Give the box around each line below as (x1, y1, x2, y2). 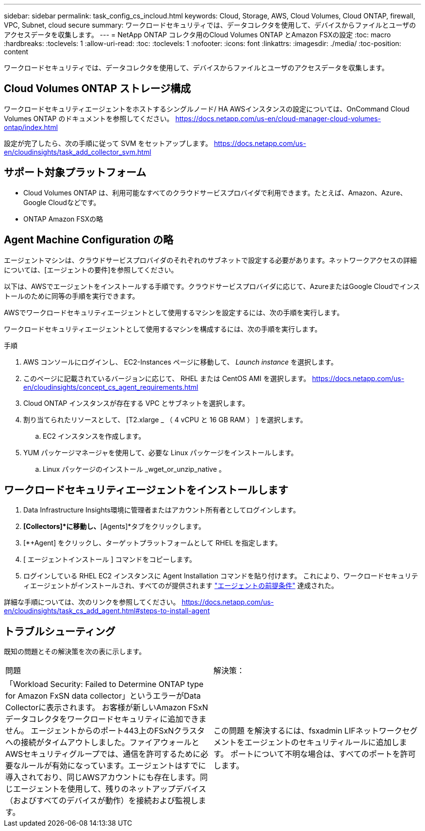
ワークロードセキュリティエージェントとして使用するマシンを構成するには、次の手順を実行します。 (4, 324, 322, 333)
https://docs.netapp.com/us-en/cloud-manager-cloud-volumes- (175, 114, 381, 123)
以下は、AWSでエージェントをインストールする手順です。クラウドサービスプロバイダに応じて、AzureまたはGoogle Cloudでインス (4, 282, 420, 290)
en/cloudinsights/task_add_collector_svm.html (4, 147, 151, 156)
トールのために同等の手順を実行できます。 (4, 291, 139, 300)
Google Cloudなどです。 (23, 198, 100, 207)
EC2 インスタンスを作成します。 (43, 431, 146, 440)
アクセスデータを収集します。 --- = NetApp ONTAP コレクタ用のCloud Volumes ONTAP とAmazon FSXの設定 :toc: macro (4, 31, 391, 39)
